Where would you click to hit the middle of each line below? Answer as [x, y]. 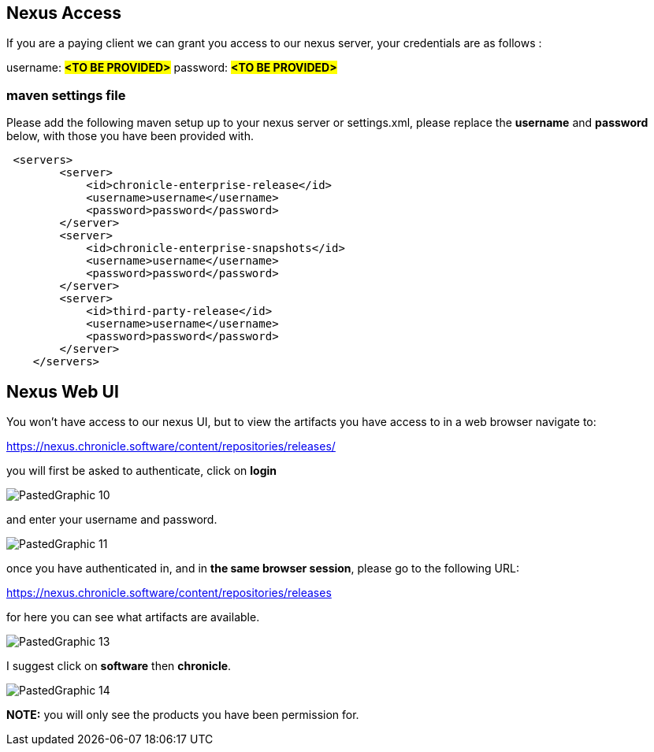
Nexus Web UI [63, 391]
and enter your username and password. [112, 520]
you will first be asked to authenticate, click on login [141, 471]
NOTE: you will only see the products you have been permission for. [183, 715]
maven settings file [66, 95]
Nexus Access [64, 13]
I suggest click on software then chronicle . [119, 666]
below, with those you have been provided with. [130, 136]
